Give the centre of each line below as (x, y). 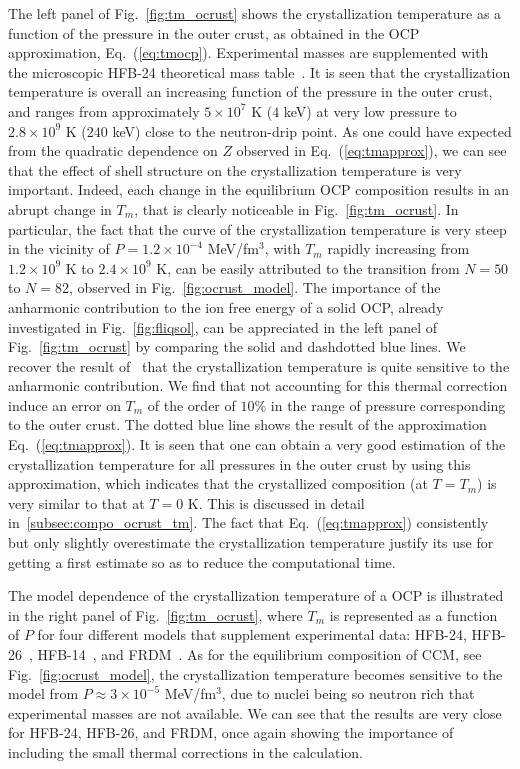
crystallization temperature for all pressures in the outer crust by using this (239, 463)
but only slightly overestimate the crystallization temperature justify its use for (251, 542)
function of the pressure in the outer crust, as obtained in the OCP (214, 32)
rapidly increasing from (398, 248)
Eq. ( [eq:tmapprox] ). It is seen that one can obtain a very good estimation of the (257, 444)
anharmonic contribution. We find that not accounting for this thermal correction (258, 385)
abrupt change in (60, 208)
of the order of (191, 404)
